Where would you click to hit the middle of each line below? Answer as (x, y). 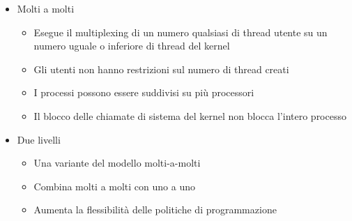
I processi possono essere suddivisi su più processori (144, 92)
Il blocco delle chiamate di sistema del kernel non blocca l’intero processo (190, 115)
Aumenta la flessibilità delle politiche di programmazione (155, 209)
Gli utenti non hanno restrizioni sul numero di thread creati (161, 69)
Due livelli (39, 139)
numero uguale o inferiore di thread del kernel (132, 46)
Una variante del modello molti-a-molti (117, 163)
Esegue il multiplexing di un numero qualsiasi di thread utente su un (181, 32)
